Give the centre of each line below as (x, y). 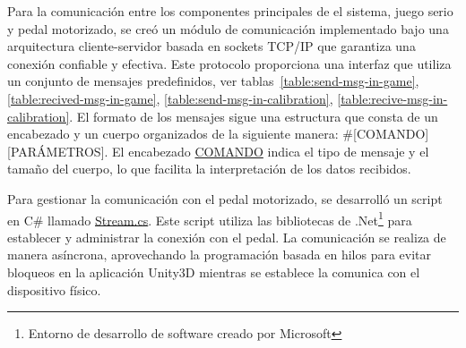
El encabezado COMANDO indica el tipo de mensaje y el (271, 151)
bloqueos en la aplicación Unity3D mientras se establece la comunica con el (214, 272)
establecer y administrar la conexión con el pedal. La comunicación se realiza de (227, 237)
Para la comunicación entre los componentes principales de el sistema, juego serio (230, 11)
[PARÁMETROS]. (58, 151)
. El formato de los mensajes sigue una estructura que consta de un (254, 116)
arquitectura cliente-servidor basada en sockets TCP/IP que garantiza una (211, 46)
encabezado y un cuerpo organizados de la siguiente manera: (173, 134)
